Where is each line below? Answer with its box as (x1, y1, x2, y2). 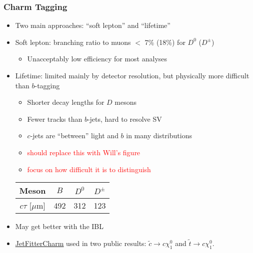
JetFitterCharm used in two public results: (15, 238, 146, 248)
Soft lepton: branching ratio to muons (15, 36, 131, 47)
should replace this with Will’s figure (27, 147, 140, 157)
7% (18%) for (144, 36, 185, 47)
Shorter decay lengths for (27, 97, 104, 107)
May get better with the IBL (15, 221, 103, 232)
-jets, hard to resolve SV (87, 113, 162, 124)
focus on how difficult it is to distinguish (27, 164, 151, 174)
